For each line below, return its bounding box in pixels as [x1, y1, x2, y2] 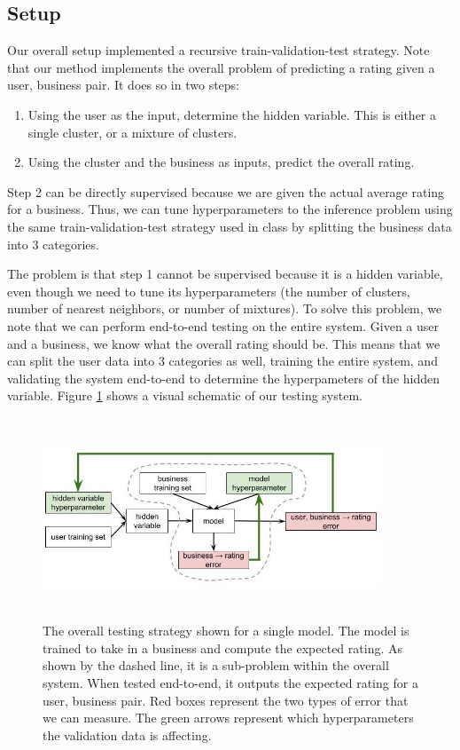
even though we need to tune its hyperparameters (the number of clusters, [7, 281, 410, 300]
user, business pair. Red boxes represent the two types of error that [43, 691, 409, 709]
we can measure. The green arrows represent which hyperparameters [43, 708, 414, 727]
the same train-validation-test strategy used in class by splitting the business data [7, 217, 452, 235]
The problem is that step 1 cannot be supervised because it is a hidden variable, [7, 264, 443, 283]
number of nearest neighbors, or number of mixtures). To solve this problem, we [7, 299, 442, 318]
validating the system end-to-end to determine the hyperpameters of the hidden [7, 368, 441, 387]
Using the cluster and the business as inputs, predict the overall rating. [27, 153, 415, 171]
